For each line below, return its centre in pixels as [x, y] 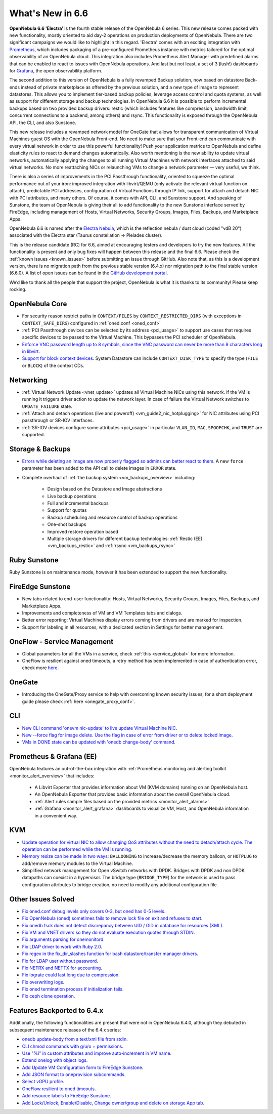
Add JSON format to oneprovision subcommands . [74, 1075]
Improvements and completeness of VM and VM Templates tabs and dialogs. [102, 613]
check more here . [40, 668]
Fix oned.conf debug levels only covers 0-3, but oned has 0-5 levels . [94, 911]
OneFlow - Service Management [61, 642]
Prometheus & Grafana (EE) [53, 757]
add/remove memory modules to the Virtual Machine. [78, 863]
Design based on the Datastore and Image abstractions [105, 489]
